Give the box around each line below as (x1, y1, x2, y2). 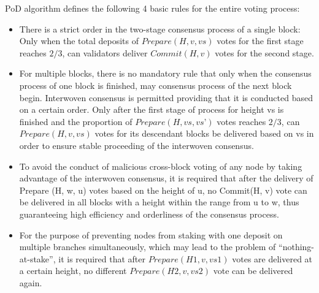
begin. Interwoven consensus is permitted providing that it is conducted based (19, 91, 313, 104)
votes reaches (217, 115, 266, 127)
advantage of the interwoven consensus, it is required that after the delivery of (19, 172, 313, 185)
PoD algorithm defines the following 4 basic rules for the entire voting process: (5, 2, 300, 14)
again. (19, 276, 42, 289)
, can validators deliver (62, 46, 148, 59)
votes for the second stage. (215, 46, 314, 59)
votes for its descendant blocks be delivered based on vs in (94, 127, 314, 140)
